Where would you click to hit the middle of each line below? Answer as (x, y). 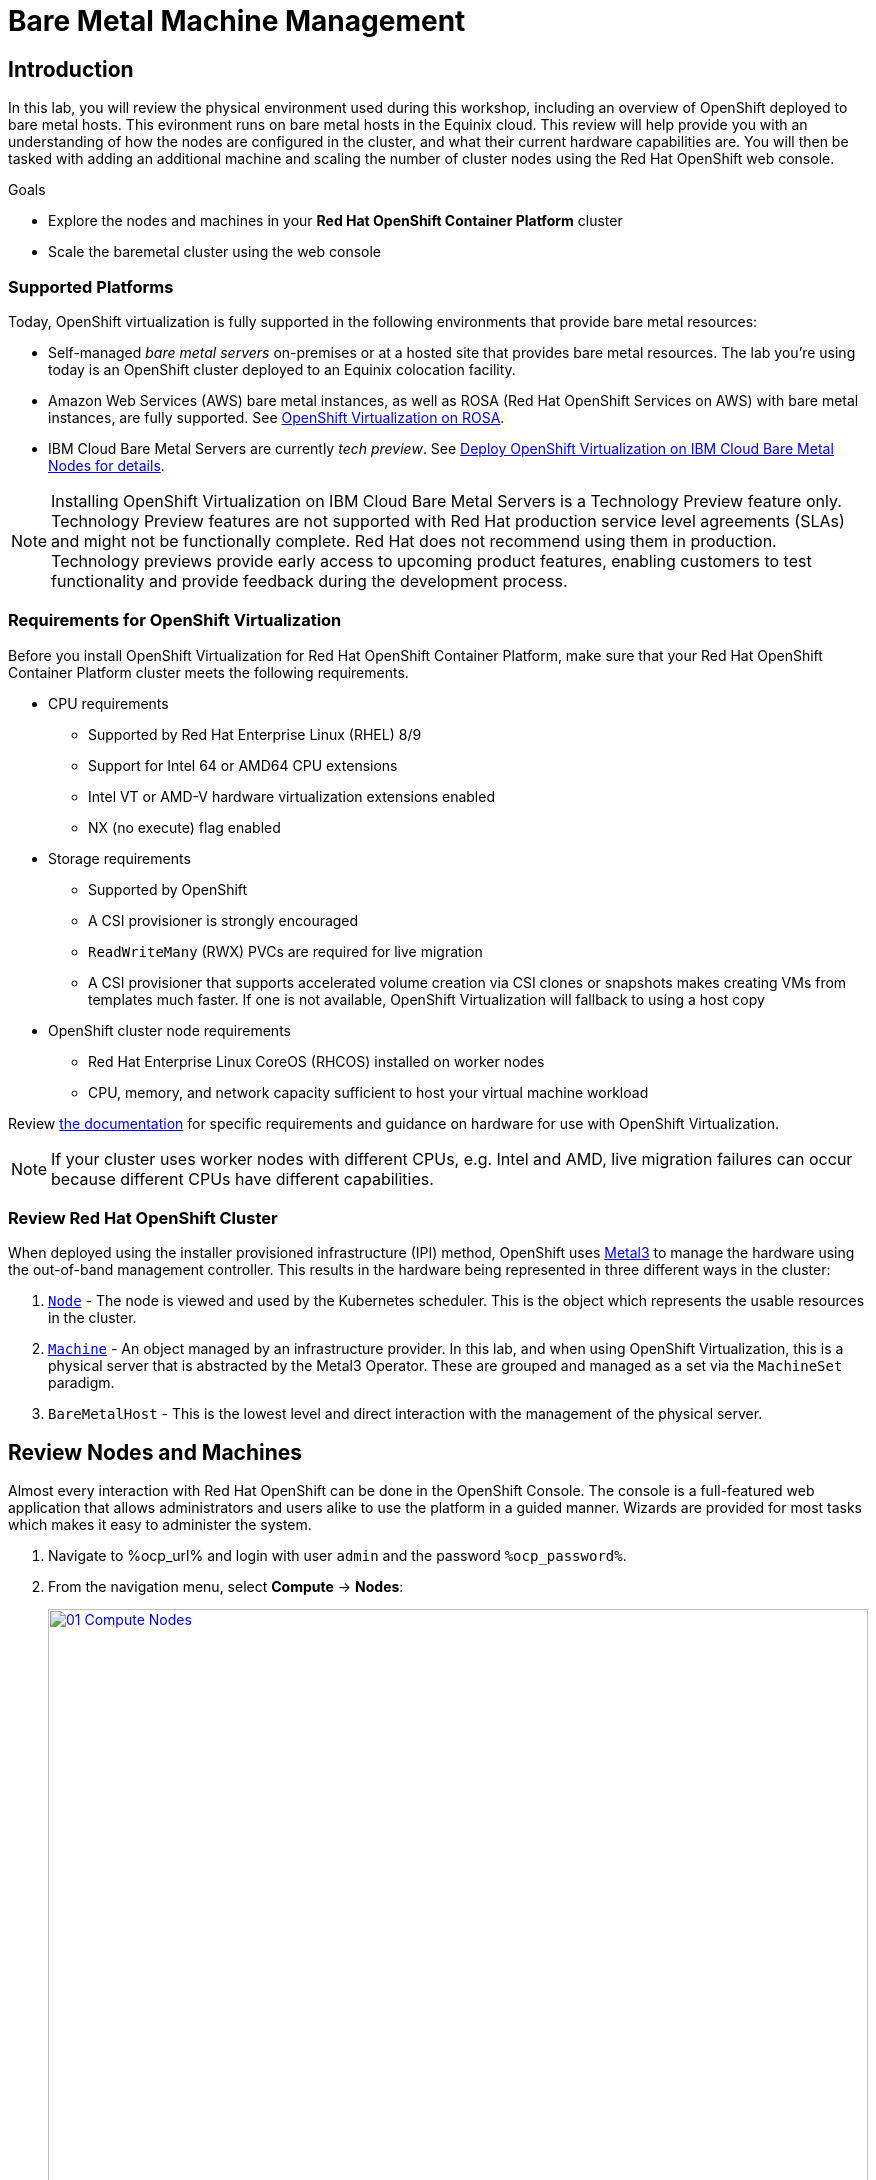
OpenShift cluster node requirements (169, 1030)
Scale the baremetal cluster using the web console (215, 252)
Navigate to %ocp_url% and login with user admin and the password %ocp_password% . (337, 1556)
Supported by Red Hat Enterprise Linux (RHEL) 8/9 (255, 734)
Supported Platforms (91, 286)
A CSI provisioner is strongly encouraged (223, 920)
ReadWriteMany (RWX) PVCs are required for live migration (285, 951)
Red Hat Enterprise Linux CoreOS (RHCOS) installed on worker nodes (316, 1061)
